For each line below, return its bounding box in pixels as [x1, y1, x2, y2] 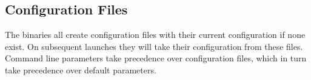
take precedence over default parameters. [5, 63, 156, 76]
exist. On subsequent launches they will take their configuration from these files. [5, 40, 303, 52]
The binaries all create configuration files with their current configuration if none [5, 28, 306, 41]
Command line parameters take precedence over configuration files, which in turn [5, 52, 307, 64]
